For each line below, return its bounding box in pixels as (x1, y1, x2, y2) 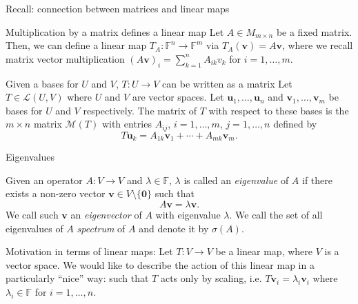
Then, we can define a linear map (6, 38, 147, 52)
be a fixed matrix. (276, 24, 352, 39)
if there (301, 172, 332, 187)
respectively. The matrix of (83, 103, 197, 117)
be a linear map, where (215, 244, 312, 259)
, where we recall (281, 38, 353, 52)
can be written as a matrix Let (162, 76, 292, 90)
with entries (101, 116, 152, 131)
